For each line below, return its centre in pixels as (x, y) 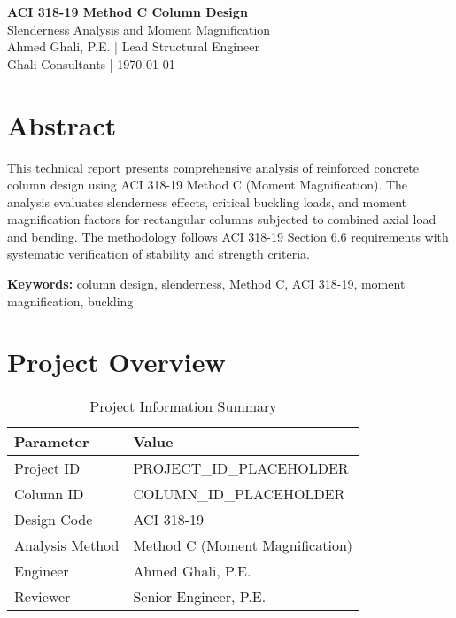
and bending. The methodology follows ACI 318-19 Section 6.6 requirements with (228, 236)
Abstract (62, 124)
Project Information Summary (183, 406)
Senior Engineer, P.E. (200, 597)
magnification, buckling (70, 301)
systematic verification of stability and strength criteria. (158, 254)
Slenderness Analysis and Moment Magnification (139, 29)
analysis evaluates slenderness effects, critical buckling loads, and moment (207, 201)
